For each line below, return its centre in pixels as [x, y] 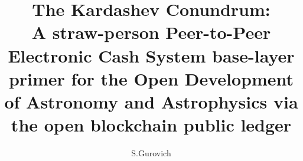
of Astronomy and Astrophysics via [151, 101]
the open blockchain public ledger [151, 125]
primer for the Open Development [151, 78]
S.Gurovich [151, 153]
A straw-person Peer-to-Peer [151, 32]
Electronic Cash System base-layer [151, 55]
